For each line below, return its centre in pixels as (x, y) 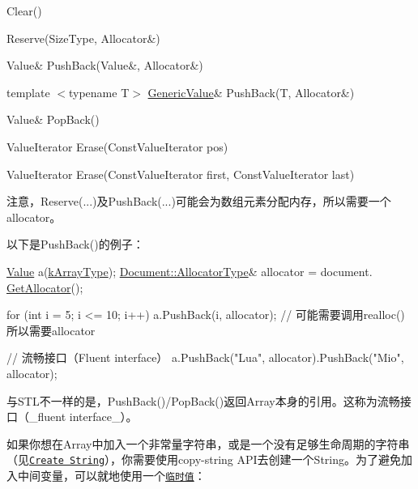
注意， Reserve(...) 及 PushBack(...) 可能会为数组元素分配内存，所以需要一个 (199, 201)
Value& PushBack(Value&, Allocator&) (105, 65)
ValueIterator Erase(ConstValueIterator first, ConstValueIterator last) (181, 174)
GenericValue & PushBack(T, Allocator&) (251, 92)
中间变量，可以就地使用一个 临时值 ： (111, 475)
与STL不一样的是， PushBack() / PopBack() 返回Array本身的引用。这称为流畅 (203, 400)
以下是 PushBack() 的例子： (75, 244)
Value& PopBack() (53, 119)
